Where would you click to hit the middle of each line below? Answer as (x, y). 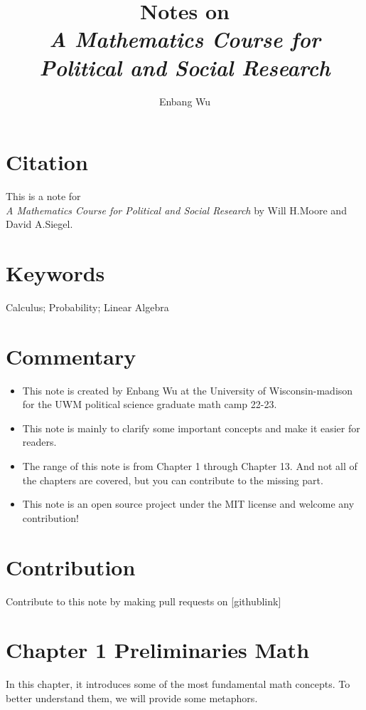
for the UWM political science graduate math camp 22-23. (150, 404)
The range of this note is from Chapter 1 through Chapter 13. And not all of (190, 466)
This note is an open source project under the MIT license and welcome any (188, 504)
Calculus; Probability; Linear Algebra (87, 307)
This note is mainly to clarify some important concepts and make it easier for (191, 428)
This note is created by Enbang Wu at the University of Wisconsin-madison (188, 390)
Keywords (55, 273)
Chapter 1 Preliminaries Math (158, 650)
